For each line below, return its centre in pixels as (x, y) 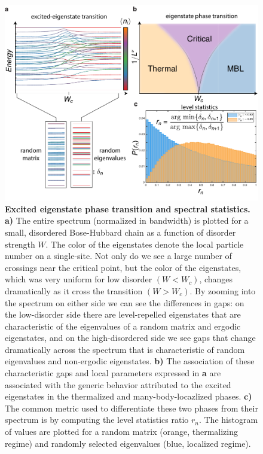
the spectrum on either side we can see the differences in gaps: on (125, 302)
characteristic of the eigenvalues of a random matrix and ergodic (123, 326)
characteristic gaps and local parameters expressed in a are (113, 373)
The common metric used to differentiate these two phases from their (131, 408)
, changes (216, 279)
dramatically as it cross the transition (74, 290)
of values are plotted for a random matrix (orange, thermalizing (121, 432)
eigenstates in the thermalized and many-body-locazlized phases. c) (129, 396)
